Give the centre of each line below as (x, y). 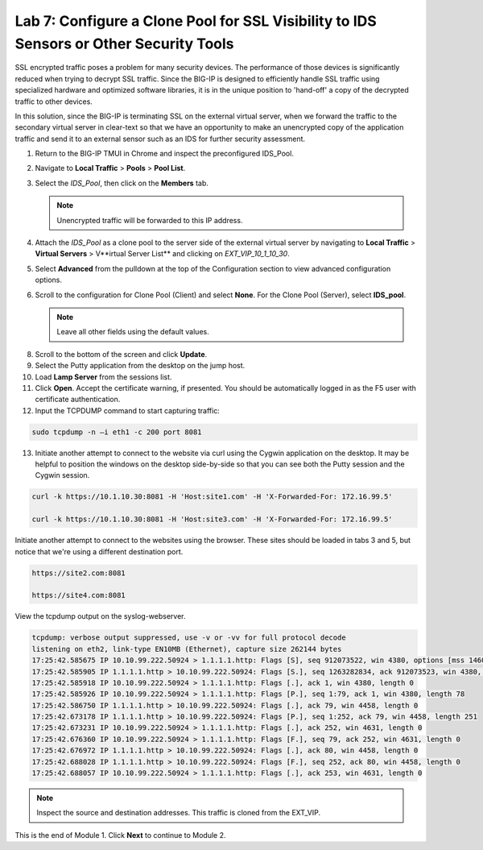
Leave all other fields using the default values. (133, 332)
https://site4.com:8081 (79, 595)
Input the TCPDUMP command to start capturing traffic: (128, 410)
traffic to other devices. (54, 102)
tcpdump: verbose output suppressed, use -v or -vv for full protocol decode (189, 638)
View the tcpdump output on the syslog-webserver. (100, 616)
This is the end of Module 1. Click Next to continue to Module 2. (120, 835)
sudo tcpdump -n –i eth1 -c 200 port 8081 (117, 432)
